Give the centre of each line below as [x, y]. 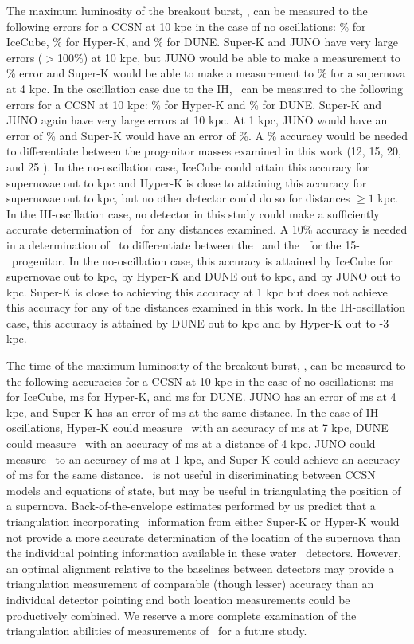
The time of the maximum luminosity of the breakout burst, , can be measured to [206, 365]
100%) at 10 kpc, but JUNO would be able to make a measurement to [228, 57]
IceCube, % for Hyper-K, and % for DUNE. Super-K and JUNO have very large [202, 42]
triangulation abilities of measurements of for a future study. [157, 631]
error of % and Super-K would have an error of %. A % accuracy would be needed [207, 135]
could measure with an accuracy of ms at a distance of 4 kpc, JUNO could [191, 444]
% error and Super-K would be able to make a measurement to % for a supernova [206, 73]
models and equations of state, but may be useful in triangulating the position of [204, 490]
